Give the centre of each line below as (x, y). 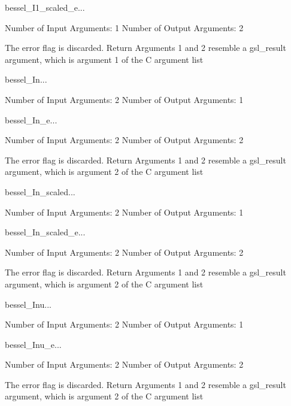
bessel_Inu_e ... (33, 344)
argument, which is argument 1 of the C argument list (104, 59)
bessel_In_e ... (31, 119)
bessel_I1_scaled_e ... (45, 7)
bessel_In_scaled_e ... (45, 232)
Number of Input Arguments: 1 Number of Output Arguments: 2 (124, 27)
